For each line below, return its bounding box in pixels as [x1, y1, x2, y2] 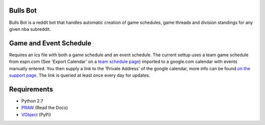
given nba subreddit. [9, 26, 51, 32]
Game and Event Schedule [9, 39, 92, 47]
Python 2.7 [21, 98, 44, 104]
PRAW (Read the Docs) [21, 105, 68, 111]
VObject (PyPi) [21, 111, 51, 117]
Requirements [9, 85, 53, 93]
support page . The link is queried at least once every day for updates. [9, 72, 151, 78]
